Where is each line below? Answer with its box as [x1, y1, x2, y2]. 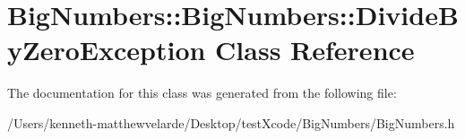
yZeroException [7, 31, 206, 68]
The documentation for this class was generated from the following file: [7, 83, 397, 102]
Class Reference [215, 31, 415, 68]
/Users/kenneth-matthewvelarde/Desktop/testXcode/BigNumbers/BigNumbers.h [7, 113, 455, 132]
